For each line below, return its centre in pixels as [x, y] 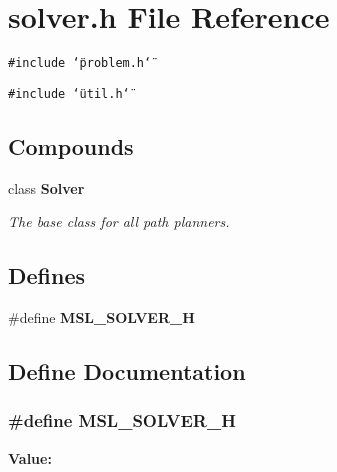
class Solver [46, 187]
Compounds [71, 145]
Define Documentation [127, 371]
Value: [30, 457]
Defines [47, 275]
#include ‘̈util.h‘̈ [69, 93]
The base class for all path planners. [119, 221]
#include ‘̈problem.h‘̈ [80, 63]
